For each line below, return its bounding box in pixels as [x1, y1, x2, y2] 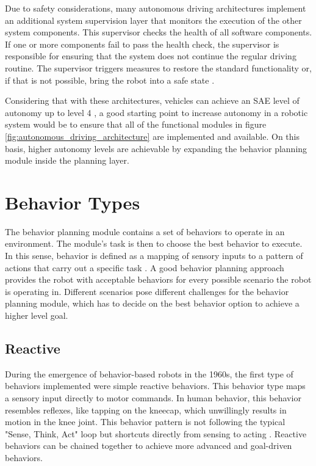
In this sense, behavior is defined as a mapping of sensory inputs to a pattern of [5, 249, 303, 262]
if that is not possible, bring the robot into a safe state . [5, 73, 215, 86]
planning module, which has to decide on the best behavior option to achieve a [5, 297, 300, 310]
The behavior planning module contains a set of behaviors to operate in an [5, 225, 285, 238]
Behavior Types [5, 189, 140, 214]
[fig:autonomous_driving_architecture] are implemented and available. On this [5, 129, 300, 142]
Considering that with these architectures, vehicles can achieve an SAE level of [5, 94, 300, 107]
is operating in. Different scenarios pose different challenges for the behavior [5, 285, 289, 297]
